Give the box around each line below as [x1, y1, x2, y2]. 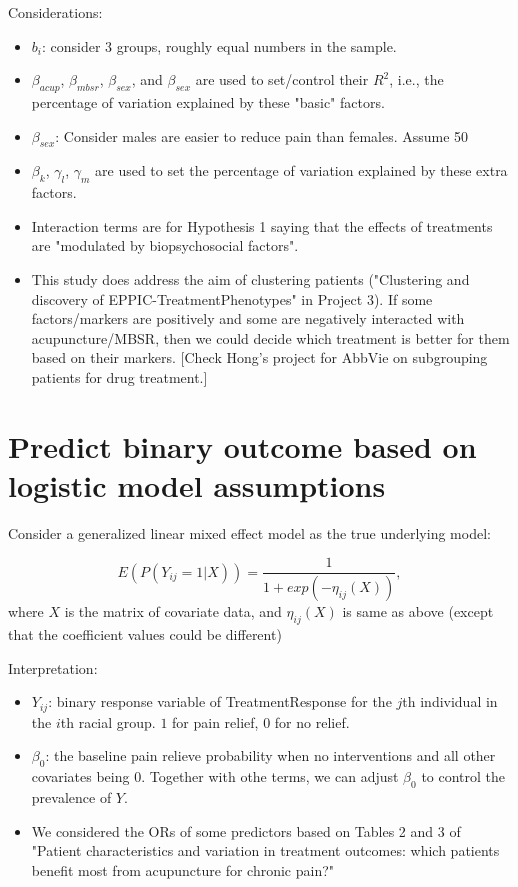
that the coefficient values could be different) [8, 624, 282, 645]
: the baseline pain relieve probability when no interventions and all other [45, 745, 496, 766]
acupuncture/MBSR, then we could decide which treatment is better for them [31, 327, 510, 348]
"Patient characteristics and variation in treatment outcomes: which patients [31, 840, 500, 861]
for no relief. [274, 711, 350, 732]
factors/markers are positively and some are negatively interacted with [31, 308, 465, 329]
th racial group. [60, 711, 156, 732]
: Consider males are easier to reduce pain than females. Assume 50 [55, 125, 469, 146]
